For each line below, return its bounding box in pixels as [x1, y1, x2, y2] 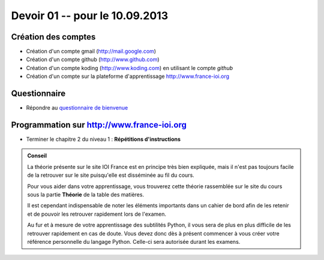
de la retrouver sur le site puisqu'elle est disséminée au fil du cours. [27, 171, 194, 179]
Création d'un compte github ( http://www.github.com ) [26, 56, 160, 63]
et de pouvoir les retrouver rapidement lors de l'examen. [27, 210, 167, 217]
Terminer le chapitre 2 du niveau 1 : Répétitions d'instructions [26, 135, 181, 143]
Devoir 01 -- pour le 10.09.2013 [11, 9, 168, 22]
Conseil [27, 152, 47, 159]
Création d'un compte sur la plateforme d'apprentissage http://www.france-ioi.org [26, 72, 230, 80]
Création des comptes [11, 32, 96, 42]
